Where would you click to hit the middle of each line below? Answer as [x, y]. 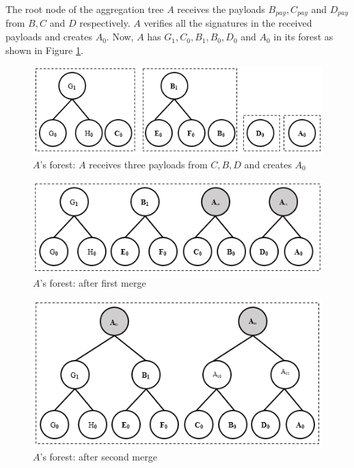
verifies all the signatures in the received [228, 23]
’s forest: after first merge [93, 283]
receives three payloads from [148, 164]
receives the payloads [221, 9]
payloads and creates [49, 37]
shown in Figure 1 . [44, 50]
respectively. [105, 23]
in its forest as [303, 37]
